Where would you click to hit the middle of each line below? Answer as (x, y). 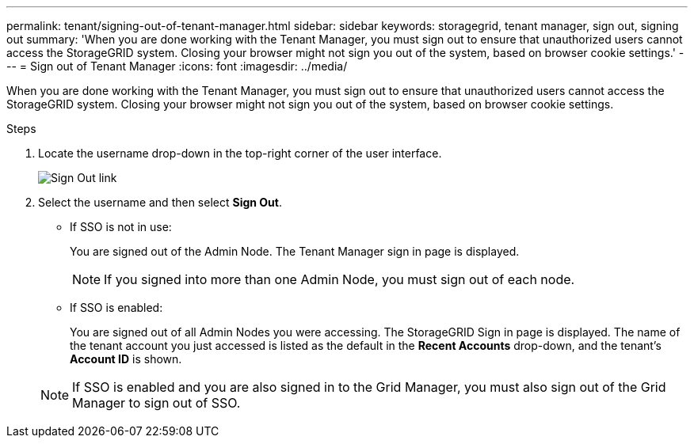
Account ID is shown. (126, 359)
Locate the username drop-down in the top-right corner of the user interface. (240, 153)
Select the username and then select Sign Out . (160, 202)
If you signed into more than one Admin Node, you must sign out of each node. (339, 279)
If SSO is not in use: (121, 227)
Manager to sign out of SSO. (156, 403)
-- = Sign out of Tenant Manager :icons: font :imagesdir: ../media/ (177, 66)
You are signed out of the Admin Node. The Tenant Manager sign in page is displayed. (295, 251)
